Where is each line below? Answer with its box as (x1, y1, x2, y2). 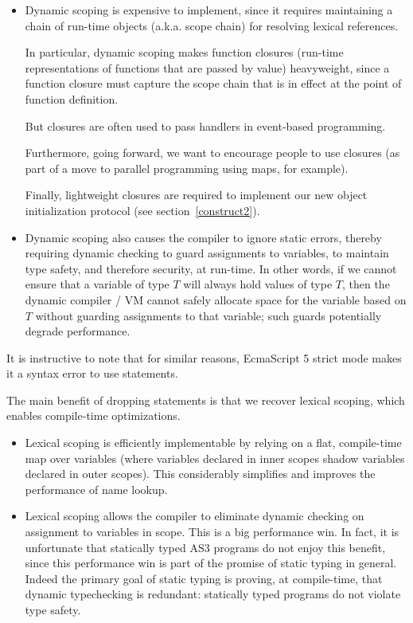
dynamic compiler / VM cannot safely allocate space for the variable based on (25, 291, 407, 308)
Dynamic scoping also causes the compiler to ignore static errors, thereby (25, 229, 382, 245)
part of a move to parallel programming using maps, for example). (25, 159, 349, 176)
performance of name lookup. (25, 480, 168, 497)
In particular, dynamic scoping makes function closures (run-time (25, 44, 344, 61)
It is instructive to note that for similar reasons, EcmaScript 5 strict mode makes (6, 349, 402, 366)
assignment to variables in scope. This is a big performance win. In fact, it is (25, 523, 399, 540)
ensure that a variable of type (25, 276, 169, 292)
